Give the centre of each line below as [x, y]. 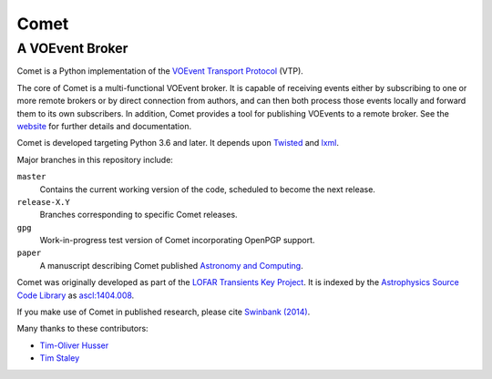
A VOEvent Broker [72, 48]
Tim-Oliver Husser [74, 345]
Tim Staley [60, 358]
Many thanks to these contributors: [83, 329]
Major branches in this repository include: [95, 159]
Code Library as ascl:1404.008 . [76, 295]
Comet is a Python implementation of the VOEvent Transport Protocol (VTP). [160, 71]
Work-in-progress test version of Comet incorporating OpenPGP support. [177, 241]
